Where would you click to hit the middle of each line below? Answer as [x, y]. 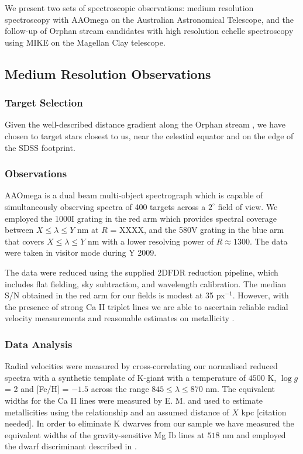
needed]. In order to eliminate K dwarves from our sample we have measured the [149, 423]
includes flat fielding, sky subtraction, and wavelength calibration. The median [146, 283]
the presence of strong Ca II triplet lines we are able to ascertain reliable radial [147, 306]
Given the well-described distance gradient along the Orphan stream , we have [145, 124]
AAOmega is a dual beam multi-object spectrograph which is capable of [134, 195]
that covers [25, 241]
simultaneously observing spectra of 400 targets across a [105, 206]
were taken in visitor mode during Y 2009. [81, 252]
